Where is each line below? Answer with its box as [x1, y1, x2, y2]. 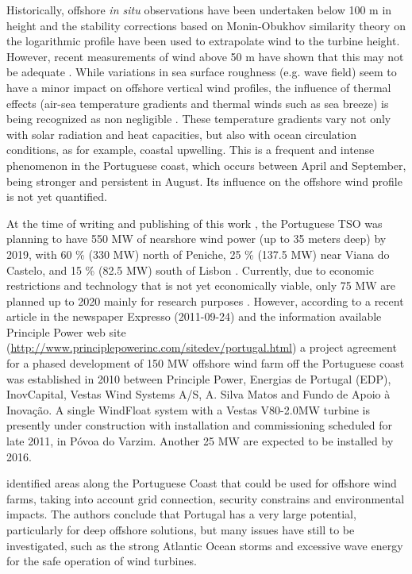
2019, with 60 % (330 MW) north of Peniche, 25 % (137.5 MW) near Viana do [6, 245, 390, 262]
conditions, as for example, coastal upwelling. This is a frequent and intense [6, 141, 375, 158]
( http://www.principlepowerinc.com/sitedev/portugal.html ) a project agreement [6, 339, 397, 356]
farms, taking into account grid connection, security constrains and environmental [6, 490, 405, 507]
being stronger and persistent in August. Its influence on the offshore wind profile [6, 172, 402, 189]
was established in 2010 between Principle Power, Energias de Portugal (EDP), [6, 370, 391, 387]
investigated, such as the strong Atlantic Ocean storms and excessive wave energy [6, 537, 403, 553]
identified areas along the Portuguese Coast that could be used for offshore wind [6, 475, 397, 491]
